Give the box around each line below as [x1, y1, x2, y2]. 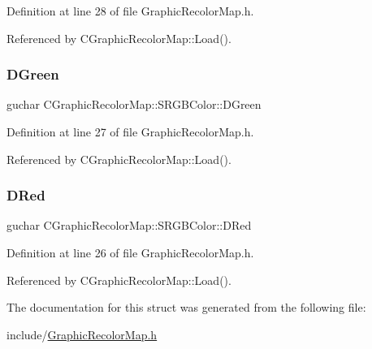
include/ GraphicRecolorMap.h [6, 325, 158, 343]
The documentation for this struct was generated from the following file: [6, 299, 366, 316]
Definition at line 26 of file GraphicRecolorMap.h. [6, 244, 254, 261]
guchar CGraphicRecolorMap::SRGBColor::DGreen [6, 96, 262, 113]
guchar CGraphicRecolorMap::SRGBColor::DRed [6, 217, 252, 234]
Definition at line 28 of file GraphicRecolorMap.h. [6, 2, 254, 19]
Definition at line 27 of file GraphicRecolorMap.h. [6, 123, 254, 140]
